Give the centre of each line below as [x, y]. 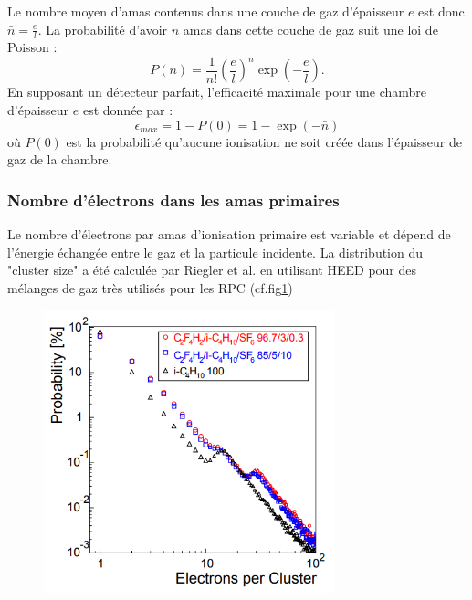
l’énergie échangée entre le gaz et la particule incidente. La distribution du [215, 252]
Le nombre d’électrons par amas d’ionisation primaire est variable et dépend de [229, 234]
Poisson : [32, 47]
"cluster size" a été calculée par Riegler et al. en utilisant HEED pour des [212, 270]
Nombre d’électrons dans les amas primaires [173, 200]
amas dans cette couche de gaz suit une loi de [310, 29]
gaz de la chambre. [60, 159]
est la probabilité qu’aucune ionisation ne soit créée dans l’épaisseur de [264, 141]
